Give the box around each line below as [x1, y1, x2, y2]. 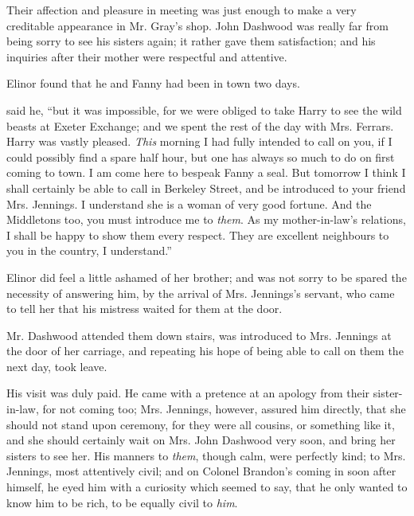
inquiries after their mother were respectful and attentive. [6, 48, 287, 64]
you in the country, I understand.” [6, 242, 172, 259]
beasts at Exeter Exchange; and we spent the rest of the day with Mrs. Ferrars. [6, 117, 394, 134]
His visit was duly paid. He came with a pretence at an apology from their [6, 385, 370, 401]
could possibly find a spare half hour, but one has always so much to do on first [6, 148, 395, 165]
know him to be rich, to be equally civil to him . [6, 494, 238, 510]
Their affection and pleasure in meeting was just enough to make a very [6, 2, 357, 18]
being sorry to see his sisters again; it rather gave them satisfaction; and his [6, 33, 376, 49]
